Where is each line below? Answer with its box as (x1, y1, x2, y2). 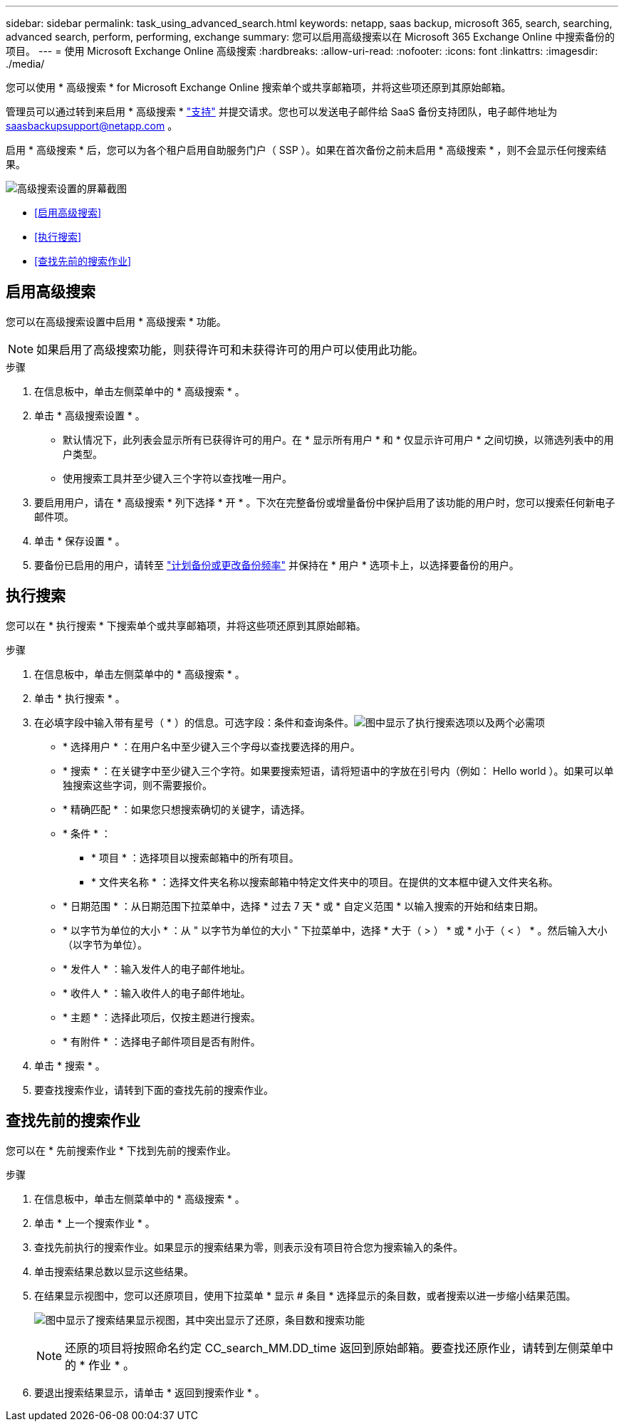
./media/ (6, 58, 45, 70)
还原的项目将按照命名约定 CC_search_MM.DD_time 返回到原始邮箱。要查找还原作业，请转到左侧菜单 (65, 1340, 602, 1355)
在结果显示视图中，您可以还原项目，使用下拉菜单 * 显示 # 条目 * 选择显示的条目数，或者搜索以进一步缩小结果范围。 (34, 1289, 576, 1302)
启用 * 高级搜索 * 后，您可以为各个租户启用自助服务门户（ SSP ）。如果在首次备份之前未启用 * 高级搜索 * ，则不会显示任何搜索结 (6, 144, 607, 156)
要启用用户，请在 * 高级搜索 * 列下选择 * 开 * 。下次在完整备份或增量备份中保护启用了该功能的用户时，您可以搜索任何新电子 (34, 496, 615, 508)
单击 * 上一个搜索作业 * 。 (34, 1216, 155, 1229)
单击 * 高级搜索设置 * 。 (34, 409, 145, 422)
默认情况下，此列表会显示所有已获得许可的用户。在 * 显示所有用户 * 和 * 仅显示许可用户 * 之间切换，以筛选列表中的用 (63, 433, 614, 446)
